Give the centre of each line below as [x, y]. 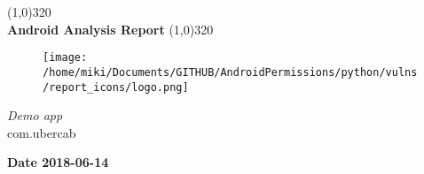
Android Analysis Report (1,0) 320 [110, 29]
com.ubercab [42, 132]
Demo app [35, 115]
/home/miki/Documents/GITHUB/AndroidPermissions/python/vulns [230, 72]
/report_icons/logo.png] [116, 87]
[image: [65, 58]
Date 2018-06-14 [58, 162]
